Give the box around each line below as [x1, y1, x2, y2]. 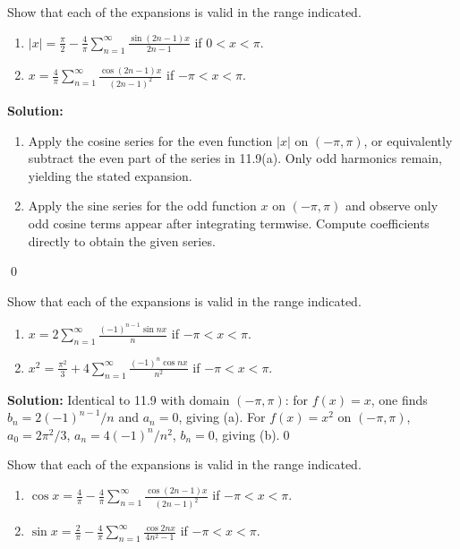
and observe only [345, 196, 439, 215]
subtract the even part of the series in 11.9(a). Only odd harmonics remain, [28, 149, 442, 167]
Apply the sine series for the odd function [28, 196, 257, 215]
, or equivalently [363, 131, 453, 150]
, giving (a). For [178, 407, 266, 426]
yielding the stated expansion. [28, 166, 192, 184]
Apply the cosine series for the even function [28, 131, 273, 150]
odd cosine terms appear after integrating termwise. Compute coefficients [28, 213, 430, 232]
